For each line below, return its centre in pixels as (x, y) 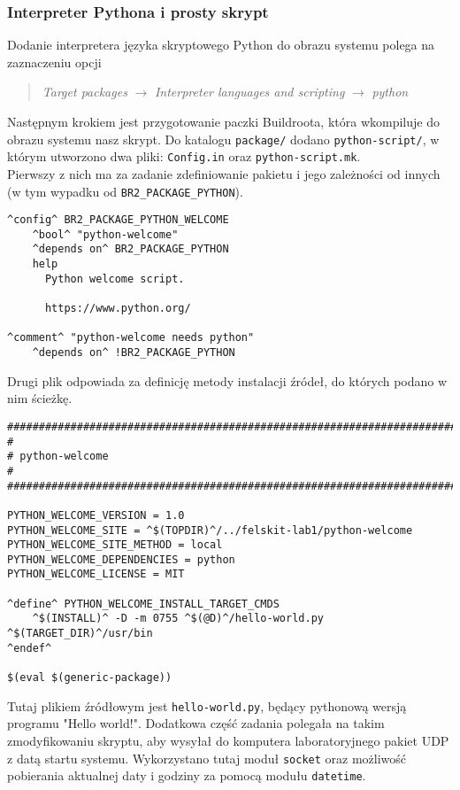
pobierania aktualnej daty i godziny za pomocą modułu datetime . (187, 775)
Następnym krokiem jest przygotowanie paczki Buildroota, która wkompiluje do (223, 121)
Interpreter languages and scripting (249, 92)
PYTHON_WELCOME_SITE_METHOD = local (115, 545)
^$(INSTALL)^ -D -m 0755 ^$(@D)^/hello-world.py (178, 619)
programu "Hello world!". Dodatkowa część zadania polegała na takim (196, 723)
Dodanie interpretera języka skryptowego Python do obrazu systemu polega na (221, 45)
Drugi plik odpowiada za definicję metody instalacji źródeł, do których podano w (227, 380)
